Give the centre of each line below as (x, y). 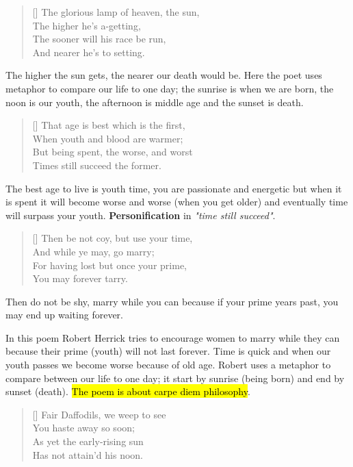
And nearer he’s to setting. (89, 52)
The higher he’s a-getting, (87, 25)
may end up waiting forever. (64, 315)
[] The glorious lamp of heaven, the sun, (116, 12)
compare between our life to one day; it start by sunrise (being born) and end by (175, 378)
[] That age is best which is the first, (109, 125)
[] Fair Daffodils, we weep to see (99, 414)
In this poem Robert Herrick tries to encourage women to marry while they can (173, 337)
